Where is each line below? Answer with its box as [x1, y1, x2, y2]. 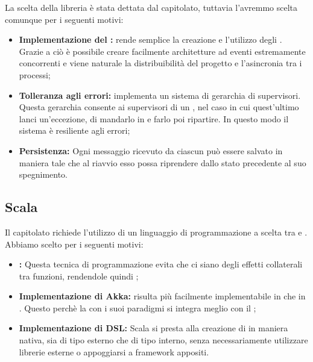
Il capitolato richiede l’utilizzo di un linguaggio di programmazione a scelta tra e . [5, 225, 308, 238]
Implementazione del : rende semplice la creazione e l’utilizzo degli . [19, 33, 282, 46]
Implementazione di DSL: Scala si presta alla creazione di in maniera [19, 322, 288, 334]
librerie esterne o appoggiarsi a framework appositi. [19, 345, 209, 358]
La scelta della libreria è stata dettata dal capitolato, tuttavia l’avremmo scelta [5, 1, 298, 13]
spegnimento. [19, 168, 68, 181]
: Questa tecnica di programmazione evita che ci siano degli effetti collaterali [19, 258, 303, 270]
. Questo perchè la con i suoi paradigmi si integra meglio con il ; [19, 301, 256, 314]
